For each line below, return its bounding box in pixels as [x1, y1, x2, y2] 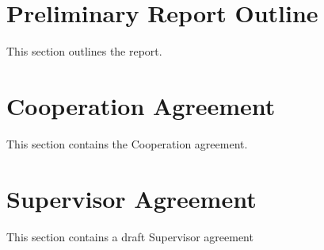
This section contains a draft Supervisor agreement [6, 228, 253, 244]
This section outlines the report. [6, 43, 162, 60]
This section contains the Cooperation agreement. [6, 135, 248, 152]
